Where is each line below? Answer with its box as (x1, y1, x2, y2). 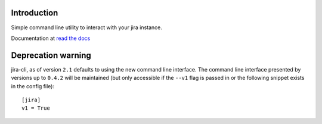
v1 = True (21, 105, 50, 111)
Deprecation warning (11, 50, 92, 60)
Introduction (11, 8, 58, 18)
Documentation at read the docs (11, 35, 91, 42)
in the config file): (11, 82, 55, 89)
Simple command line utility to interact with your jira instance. (11, 24, 162, 31)
